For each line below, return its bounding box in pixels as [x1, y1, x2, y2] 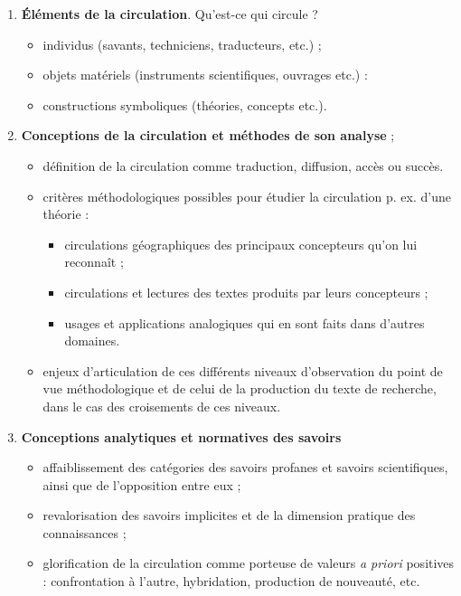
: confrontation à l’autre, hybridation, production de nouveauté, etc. [42, 572, 420, 591]
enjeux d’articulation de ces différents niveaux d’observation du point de [42, 361, 443, 380]
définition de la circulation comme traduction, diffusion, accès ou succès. [42, 156, 444, 175]
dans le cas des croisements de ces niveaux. [42, 396, 281, 415]
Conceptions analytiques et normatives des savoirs [21, 427, 342, 446]
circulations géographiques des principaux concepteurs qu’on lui [64, 234, 418, 253]
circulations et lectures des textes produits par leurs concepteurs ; [64, 282, 428, 301]
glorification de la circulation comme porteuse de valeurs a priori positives [42, 553, 455, 572]
